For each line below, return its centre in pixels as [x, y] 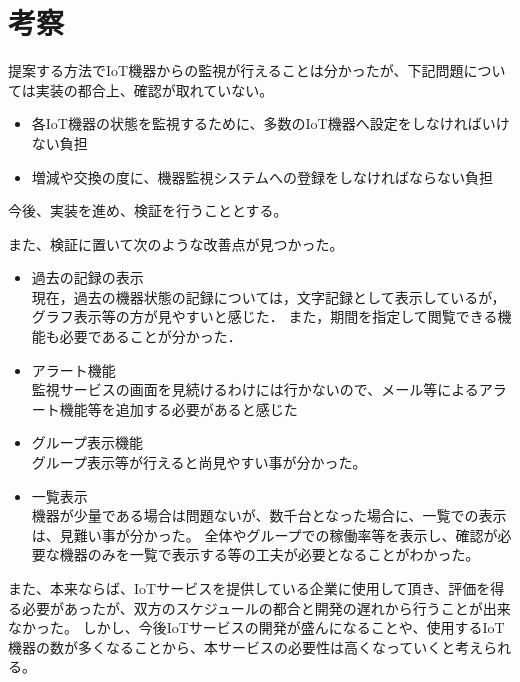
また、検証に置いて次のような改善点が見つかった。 [176, 243]
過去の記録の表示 [87, 277]
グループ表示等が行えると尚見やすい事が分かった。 [199, 462]
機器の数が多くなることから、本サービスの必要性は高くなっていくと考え [246, 646]
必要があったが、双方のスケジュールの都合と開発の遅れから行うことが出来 [266, 607]
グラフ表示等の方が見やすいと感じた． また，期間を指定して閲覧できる [264, 316]
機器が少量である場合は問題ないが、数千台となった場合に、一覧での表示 [269, 515]
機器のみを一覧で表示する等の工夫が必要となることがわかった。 [269, 554]
